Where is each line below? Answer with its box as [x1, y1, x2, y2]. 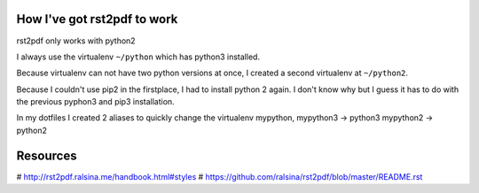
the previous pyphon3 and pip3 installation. [16, 96, 175, 107]
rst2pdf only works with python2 [16, 35, 137, 46]
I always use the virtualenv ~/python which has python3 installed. [16, 51, 261, 62]
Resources [16, 148, 77, 163]
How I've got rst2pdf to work [16, 12, 178, 27]
